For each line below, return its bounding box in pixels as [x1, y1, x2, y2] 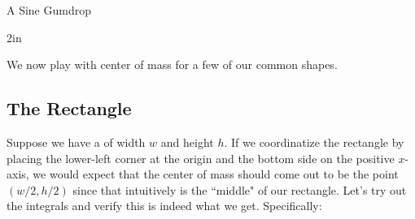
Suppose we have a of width [7, 133, 146, 150]
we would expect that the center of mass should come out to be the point [33, 165, 399, 182]
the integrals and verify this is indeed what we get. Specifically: [7, 197, 322, 214]
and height [160, 133, 214, 150]
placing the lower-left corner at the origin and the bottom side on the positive [7, 149, 395, 166]
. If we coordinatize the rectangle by [224, 133, 404, 150]
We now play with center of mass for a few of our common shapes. [7, 56, 338, 73]
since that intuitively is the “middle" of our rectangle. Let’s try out [72, 181, 407, 198]
